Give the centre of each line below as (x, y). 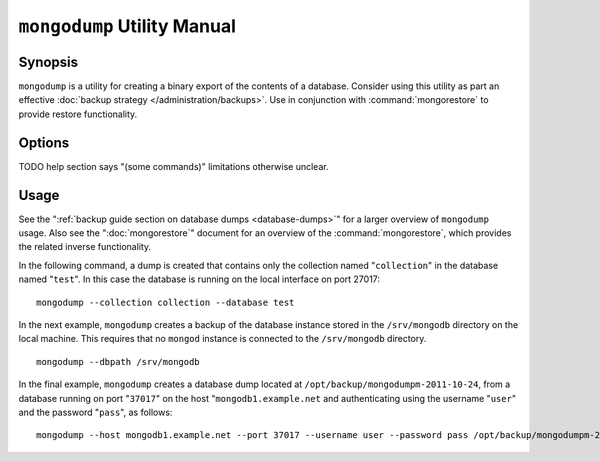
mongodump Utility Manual (127, 26)
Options (44, 142)
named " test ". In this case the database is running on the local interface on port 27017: (199, 279)
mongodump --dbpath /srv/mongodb (118, 361)
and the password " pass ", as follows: (95, 412)
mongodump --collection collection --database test (165, 302)
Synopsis (48, 61)
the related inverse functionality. (85, 247)
